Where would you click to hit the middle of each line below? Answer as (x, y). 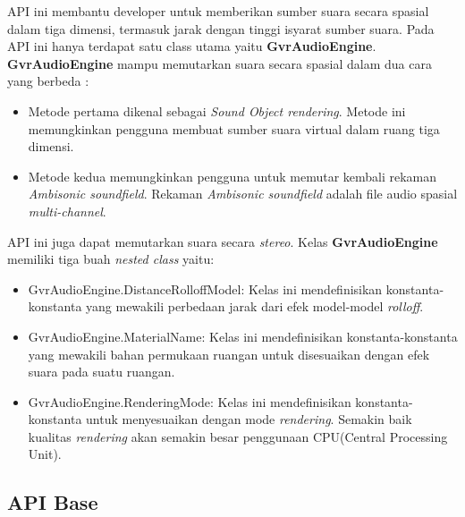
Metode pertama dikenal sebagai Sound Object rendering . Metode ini (217, 110)
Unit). (45, 454)
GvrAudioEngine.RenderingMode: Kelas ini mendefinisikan (190, 401)
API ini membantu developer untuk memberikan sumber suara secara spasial (218, 11)
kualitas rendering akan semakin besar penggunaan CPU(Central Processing (238, 436)
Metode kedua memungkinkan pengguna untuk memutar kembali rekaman (232, 176)
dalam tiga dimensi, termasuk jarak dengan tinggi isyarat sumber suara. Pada (221, 28)
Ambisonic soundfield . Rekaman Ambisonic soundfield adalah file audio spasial (243, 194)
